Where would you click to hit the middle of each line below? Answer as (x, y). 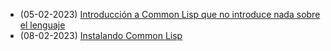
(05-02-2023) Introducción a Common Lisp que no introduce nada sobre (170, 14)
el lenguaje (42, 25)
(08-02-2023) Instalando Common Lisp (101, 35)
